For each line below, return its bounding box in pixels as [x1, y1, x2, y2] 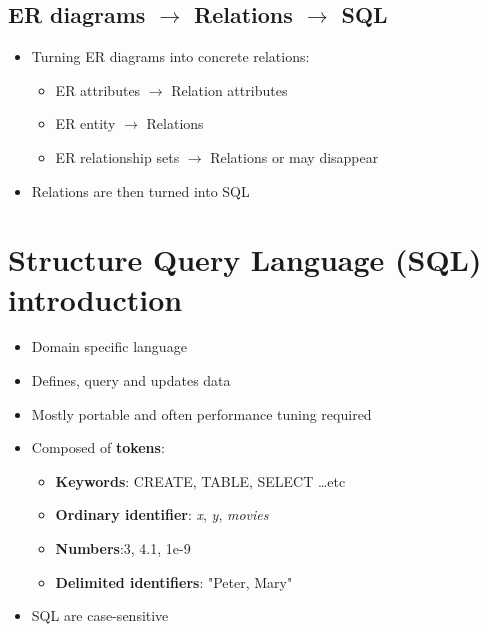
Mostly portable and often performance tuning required [31, 403, 372, 424]
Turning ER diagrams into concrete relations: [31, 46, 310, 67]
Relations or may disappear [210, 146, 379, 167]
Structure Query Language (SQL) [8, 239, 482, 280]
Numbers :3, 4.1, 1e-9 [55, 538, 191, 559]
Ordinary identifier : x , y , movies [55, 504, 269, 525]
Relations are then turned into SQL [31, 180, 250, 201]
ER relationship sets [55, 146, 180, 167]
